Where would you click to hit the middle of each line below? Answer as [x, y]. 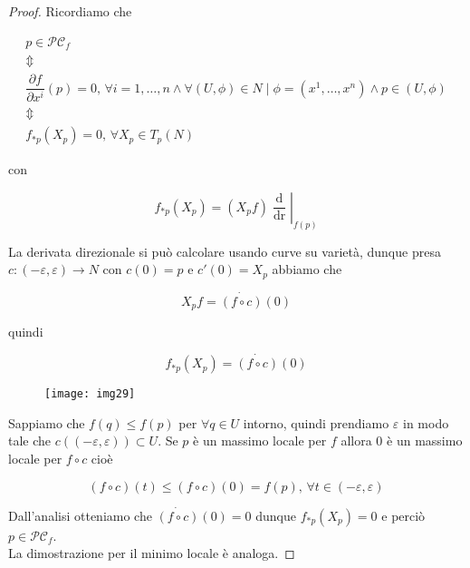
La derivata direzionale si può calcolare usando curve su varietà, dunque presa [225, 251]
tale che [30, 441]
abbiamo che [307, 269]
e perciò [403, 515]
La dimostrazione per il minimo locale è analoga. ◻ [152, 553]
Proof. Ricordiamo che [70, 11]
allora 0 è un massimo [402, 441]
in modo [426, 422]
